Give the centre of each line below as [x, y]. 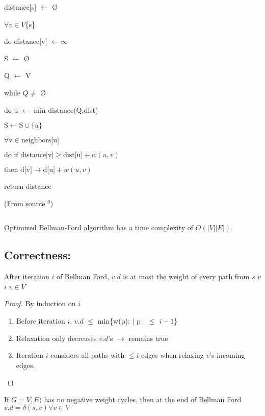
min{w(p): [114, 320]
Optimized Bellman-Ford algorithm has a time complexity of [99, 227]
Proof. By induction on [40, 303]
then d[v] [18, 170]
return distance [28, 186]
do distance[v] [26, 41]
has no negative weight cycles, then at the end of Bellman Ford [143, 399]
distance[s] [20, 7]
